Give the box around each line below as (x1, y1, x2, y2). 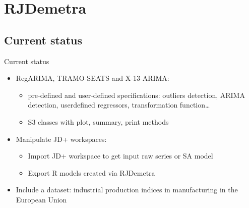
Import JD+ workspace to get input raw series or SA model (28, 150, 213, 161)
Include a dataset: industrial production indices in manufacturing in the (16, 184, 238, 195)
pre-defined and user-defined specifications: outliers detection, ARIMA (28, 89, 245, 100)
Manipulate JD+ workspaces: (16, 133, 107, 144)
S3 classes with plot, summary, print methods (28, 116, 169, 127)
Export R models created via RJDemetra (28, 167, 155, 178)
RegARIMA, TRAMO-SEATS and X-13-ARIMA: (16, 73, 169, 83)
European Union (16, 194, 67, 204)
